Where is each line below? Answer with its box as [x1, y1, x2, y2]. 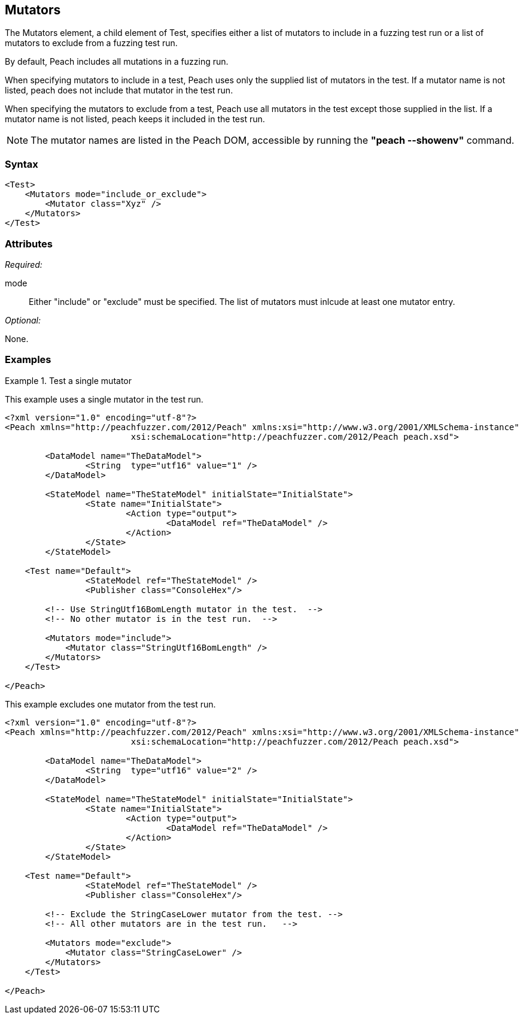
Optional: [5, 315, 41, 325]
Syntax [5, 158, 38, 170]
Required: [5, 259, 42, 270]
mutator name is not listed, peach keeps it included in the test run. [5, 114, 265, 125]
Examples [5, 353, 51, 366]
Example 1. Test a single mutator [5, 375, 132, 386]
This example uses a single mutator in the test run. [5, 394, 203, 404]
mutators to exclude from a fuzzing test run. [5, 38, 178, 49]
